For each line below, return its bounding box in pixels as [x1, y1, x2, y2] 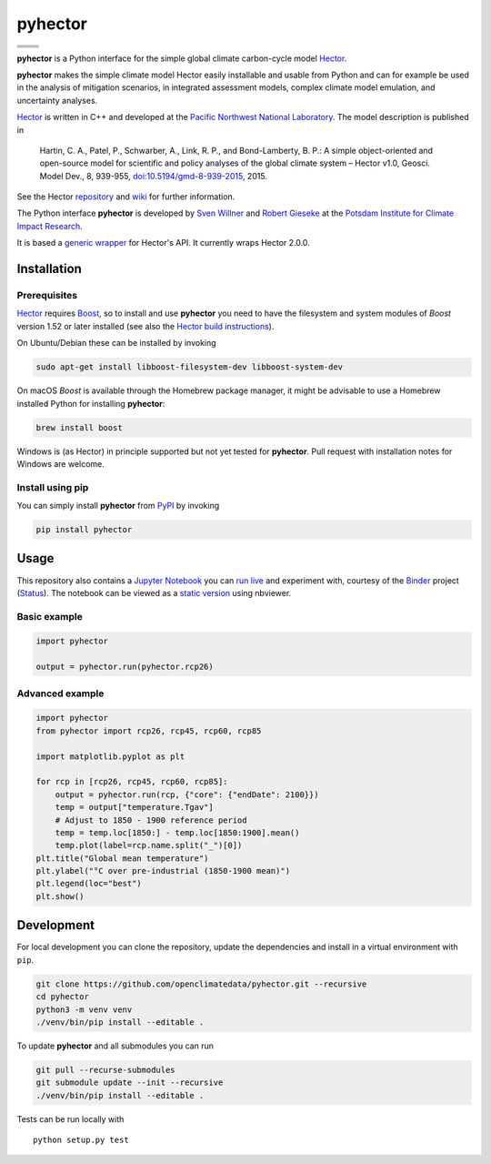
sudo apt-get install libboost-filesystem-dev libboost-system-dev [35, 362, 344, 372]
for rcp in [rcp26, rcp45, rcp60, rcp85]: [35, 776, 228, 787]
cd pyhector [35, 992, 90, 1002]
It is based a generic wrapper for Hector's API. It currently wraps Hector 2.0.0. [16, 238, 311, 248]
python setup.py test [33, 1135, 129, 1146]
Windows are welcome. [16, 458, 105, 469]
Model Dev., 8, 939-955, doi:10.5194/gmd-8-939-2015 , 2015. [39, 170, 268, 181]
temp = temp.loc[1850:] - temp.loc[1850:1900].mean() [55, 827, 300, 837]
